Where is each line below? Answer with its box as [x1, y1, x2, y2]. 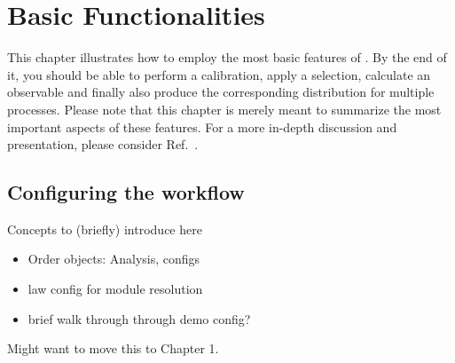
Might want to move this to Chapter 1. [7, 339, 219, 358]
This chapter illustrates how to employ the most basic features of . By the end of [7, 48, 447, 67]
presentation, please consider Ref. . [7, 135, 199, 154]
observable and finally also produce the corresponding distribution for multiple [7, 83, 435, 101]
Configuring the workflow [7, 178, 245, 206]
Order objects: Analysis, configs [27, 249, 200, 268]
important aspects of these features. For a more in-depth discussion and [7, 117, 397, 136]
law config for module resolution [27, 280, 203, 298]
